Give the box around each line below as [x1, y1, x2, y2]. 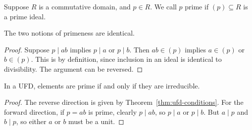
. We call [150, 1, 177, 11]
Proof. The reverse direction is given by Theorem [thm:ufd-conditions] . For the [4, 97, 244, 107]
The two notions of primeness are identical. [4, 28, 135, 38]
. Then [129, 44, 150, 54]
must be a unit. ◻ [68, 116, 124, 127]
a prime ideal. [4, 11, 46, 21]
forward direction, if [4, 106, 64, 117]
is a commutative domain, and [39, 1, 131, 11]
